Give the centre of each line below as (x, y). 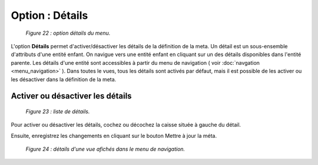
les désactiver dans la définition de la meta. (64, 79)
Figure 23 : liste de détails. (58, 111)
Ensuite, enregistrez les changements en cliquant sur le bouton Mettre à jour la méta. (114, 136)
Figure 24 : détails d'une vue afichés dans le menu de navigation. (105, 149)
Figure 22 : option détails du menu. (68, 33)
